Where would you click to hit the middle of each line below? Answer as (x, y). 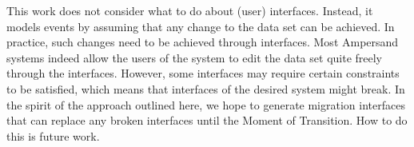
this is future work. (53, 135)
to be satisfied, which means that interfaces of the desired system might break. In (206, 88)
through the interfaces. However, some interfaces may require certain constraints (203, 73)
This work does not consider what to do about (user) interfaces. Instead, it (190, 10)
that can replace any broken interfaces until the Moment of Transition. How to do (207, 120)
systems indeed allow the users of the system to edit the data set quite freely (195, 57)
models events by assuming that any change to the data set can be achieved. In (201, 26)
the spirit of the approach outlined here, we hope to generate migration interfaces (206, 104)
